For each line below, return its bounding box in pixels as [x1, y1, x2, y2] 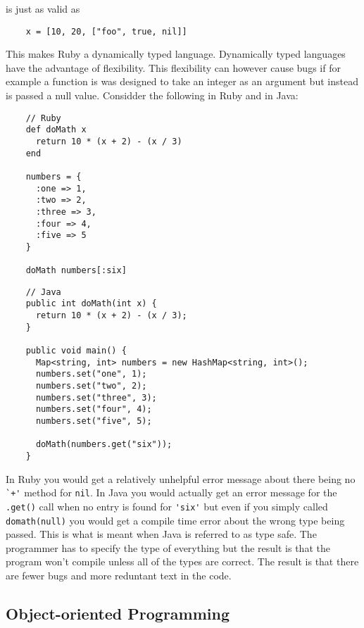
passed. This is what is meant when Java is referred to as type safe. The [6, 527, 317, 541]
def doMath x [25, 125, 87, 135]
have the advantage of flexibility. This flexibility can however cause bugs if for [6, 60, 341, 75]
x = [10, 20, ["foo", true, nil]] [25, 26, 187, 37]
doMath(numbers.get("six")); [35, 439, 172, 450]
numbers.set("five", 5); [35, 416, 152, 427]
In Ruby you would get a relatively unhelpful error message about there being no [6, 471, 356, 486]
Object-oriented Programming [6, 602, 230, 624]
